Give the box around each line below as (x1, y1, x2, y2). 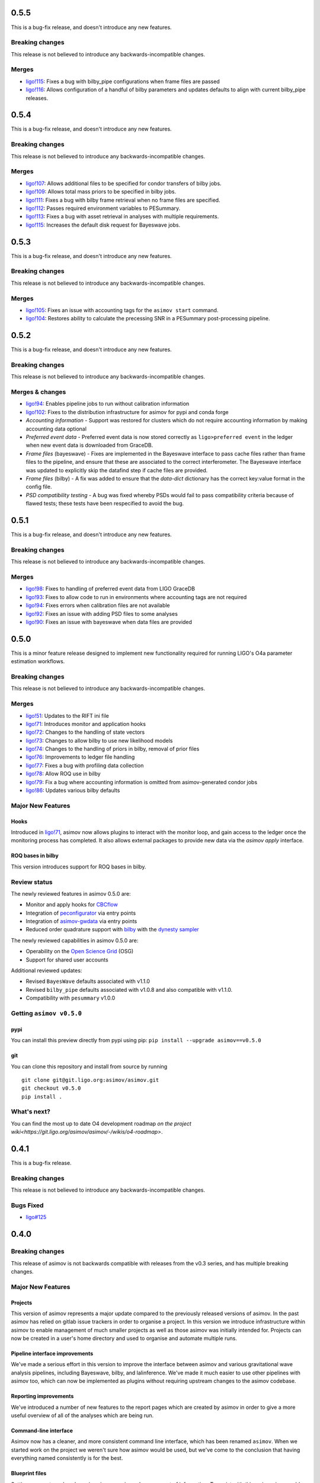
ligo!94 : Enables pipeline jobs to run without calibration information (25, 400, 190, 408)
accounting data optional (25, 425, 87, 432)
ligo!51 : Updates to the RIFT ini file (25, 712, 109, 719)
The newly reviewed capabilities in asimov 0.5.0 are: (11, 937, 139, 944)
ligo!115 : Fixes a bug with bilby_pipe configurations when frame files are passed (25, 78, 220, 85)
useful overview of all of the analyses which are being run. (11, 1412, 154, 1419)
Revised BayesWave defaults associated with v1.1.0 (25, 978, 151, 985)
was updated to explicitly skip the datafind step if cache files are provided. (25, 466, 208, 474)
